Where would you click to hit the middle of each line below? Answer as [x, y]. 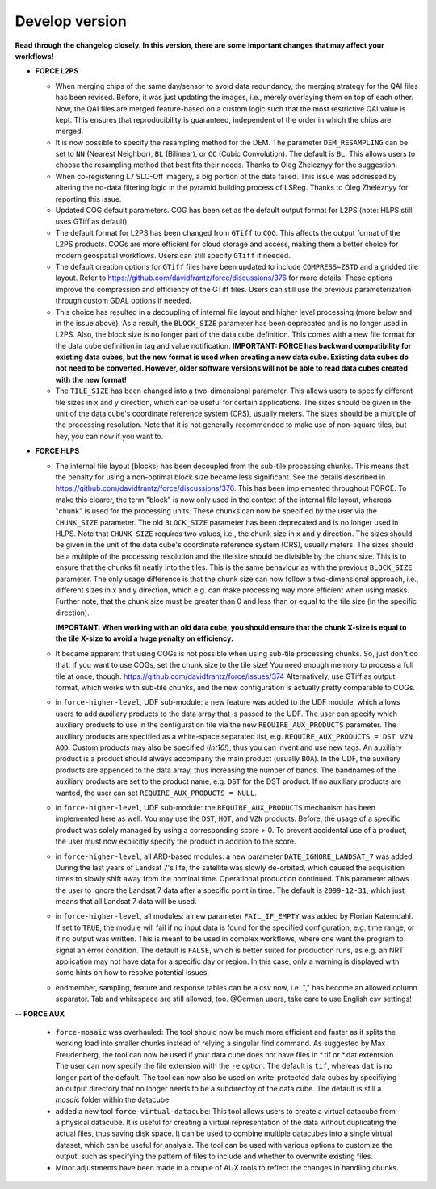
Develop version [71, 21]
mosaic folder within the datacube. [113, 1100]
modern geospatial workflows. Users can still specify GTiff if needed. [173, 255]
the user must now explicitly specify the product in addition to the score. [176, 842]
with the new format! [91, 379]
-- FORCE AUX [40, 1014]
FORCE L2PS [57, 71]
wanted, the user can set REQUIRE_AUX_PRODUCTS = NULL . [156, 793]
